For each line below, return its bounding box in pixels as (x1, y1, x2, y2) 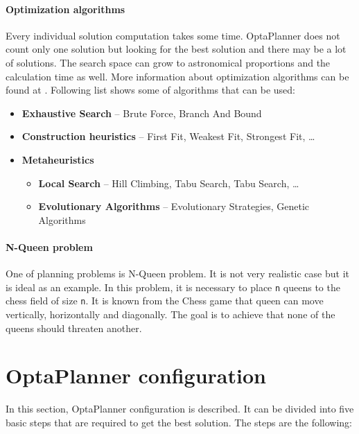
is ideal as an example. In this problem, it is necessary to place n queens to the (6, 279, 340, 294)
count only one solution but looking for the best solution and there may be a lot (6, 42, 347, 56)
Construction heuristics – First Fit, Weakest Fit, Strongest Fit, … (21, 129, 315, 144)
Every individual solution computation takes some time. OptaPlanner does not (6, 28, 340, 42)
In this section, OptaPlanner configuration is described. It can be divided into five (6, 401, 354, 416)
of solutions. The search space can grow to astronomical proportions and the (6, 55, 331, 69)
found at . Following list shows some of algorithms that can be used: (6, 83, 295, 97)
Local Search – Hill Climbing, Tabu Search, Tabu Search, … (38, 175, 299, 190)
